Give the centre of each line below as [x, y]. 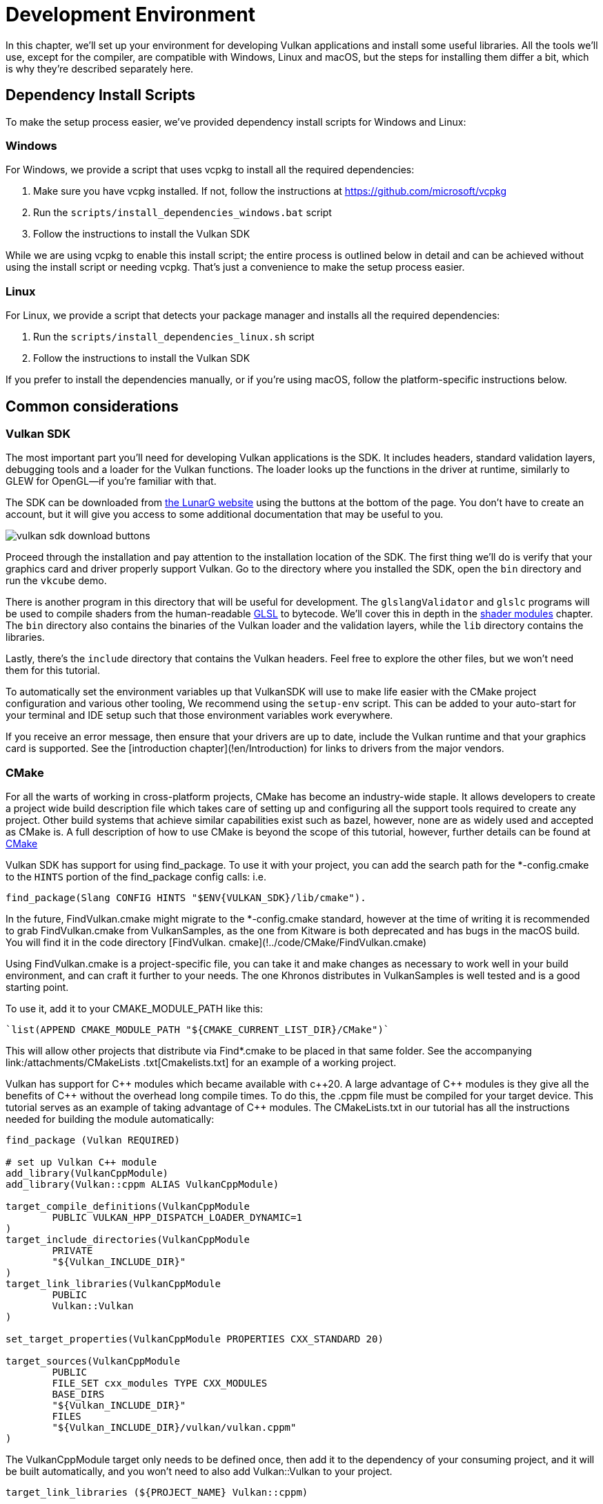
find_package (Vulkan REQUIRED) [93, 1140]
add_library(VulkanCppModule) [87, 1174]
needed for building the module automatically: [110, 1119]
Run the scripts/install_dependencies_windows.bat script [182, 213]
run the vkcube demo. [56, 581]
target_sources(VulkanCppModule [93, 1361]
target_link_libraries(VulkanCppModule [113, 1284]
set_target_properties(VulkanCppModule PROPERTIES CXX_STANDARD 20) [195, 1339]
